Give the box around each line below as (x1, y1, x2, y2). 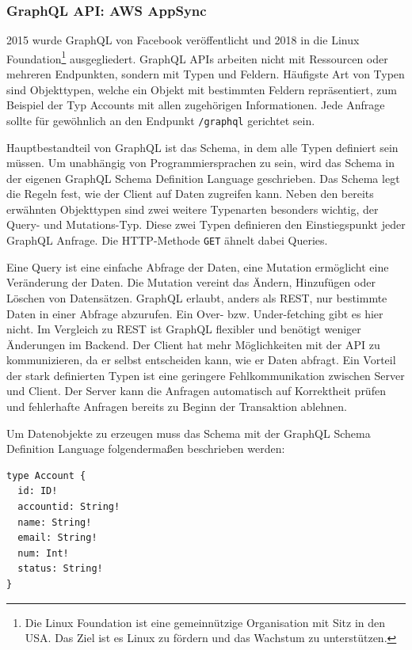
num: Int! (17, 547, 69, 559)
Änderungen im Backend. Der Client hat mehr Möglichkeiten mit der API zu (6, 336, 380, 352)
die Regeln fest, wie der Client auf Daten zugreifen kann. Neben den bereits (6, 185, 374, 202)
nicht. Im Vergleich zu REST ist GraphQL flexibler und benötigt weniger (6, 321, 361, 337)
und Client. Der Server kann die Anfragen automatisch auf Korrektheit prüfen (6, 382, 386, 399)
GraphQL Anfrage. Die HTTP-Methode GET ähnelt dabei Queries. (6, 232, 328, 249)
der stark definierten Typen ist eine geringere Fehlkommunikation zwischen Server (6, 367, 405, 383)
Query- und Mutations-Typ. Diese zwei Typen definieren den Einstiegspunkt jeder (6, 216, 406, 233)
